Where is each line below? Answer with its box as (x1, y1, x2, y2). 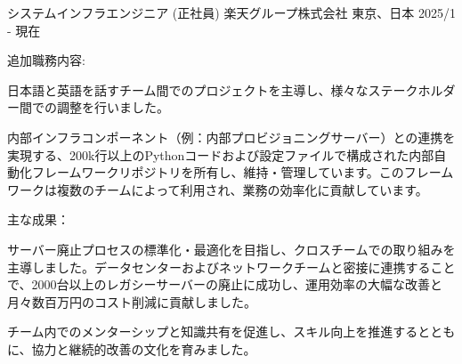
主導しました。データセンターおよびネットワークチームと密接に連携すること (7, 257, 456, 276)
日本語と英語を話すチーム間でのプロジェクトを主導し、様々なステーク (7, 80, 418, 99)
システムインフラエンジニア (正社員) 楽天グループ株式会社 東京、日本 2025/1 (7, 4, 456, 21)
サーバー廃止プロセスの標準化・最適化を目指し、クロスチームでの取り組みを (7, 239, 456, 258)
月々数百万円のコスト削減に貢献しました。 (7, 292, 256, 311)
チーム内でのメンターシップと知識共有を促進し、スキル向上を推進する (7, 322, 418, 341)
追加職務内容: (7, 51, 85, 69)
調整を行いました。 (56, 98, 169, 117)
